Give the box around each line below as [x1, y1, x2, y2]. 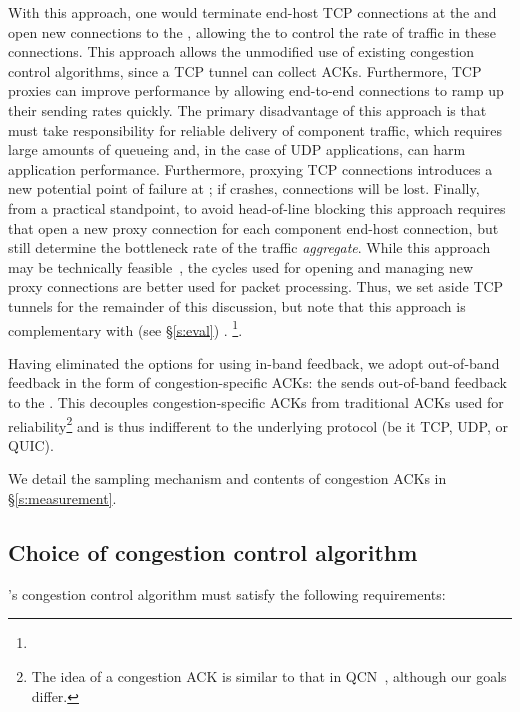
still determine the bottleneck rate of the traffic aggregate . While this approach [8, 237, 491, 258]
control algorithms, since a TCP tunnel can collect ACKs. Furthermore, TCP [8, 60, 482, 81]
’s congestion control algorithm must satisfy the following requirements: [8, 583, 446, 604]
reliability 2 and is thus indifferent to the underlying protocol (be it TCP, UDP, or [8, 412, 508, 436]
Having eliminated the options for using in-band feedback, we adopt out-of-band [8, 352, 500, 373]
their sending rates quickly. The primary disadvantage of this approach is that [8, 99, 487, 120]
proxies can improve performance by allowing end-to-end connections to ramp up [8, 80, 504, 101]
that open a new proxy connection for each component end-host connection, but [8, 217, 499, 238]
